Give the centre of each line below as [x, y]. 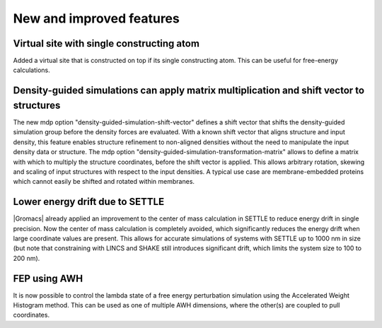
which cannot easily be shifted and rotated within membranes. [104, 182]
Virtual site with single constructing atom [106, 43]
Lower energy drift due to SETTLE [89, 202]
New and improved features [96, 18]
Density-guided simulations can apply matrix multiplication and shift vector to [189, 91]
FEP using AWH [48, 278]
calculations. [31, 70]
